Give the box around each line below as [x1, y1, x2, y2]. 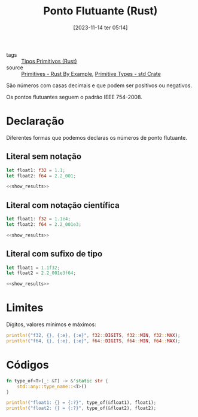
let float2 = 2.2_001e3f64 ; [6, 270, 77, 276]
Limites [6, 301, 44, 315]
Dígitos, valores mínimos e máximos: [6, 321, 97, 328]
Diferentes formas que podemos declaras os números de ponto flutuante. [6, 134, 187, 141]
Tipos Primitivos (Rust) [21, 57, 77, 65]
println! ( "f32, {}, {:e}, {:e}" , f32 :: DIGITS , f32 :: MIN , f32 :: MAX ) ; [6, 333, 181, 339]
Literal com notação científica [6, 200, 120, 210]
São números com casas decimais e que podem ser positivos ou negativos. [6, 82, 193, 89]
